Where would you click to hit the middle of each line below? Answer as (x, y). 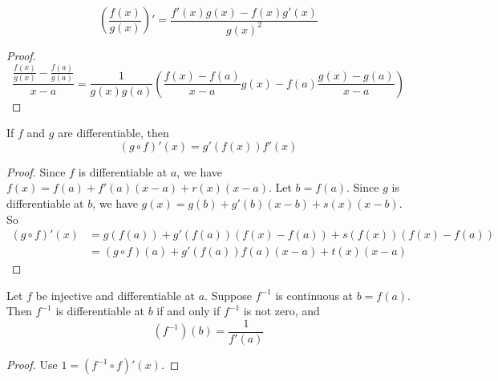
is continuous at (314, 295)
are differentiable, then (113, 133)
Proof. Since (36, 171)
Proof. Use (32, 365)
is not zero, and (281, 311)
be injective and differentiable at (115, 295)
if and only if (188, 311)
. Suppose (228, 295)
